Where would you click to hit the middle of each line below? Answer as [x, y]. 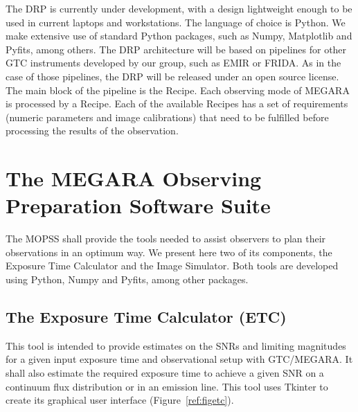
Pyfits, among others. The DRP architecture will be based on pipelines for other [176, 49]
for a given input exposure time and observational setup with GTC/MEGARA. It [179, 359]
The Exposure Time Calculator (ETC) [146, 317]
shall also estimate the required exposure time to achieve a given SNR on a [165, 373]
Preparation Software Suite [138, 205]
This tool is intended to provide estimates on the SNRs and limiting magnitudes [176, 345]
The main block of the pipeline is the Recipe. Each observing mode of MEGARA [178, 90]
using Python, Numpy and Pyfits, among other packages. [127, 279]
